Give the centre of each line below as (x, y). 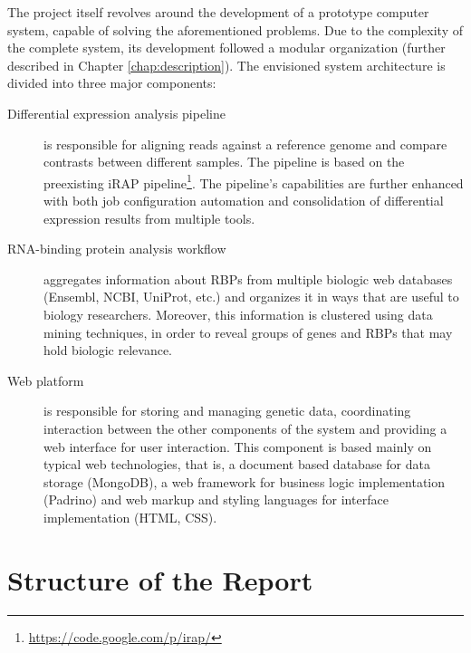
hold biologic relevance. (108, 350)
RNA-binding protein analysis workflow (117, 249)
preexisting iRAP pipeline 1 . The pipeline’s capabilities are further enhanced (254, 181)
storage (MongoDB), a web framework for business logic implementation (245, 481)
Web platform (46, 380)
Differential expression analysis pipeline (116, 113)
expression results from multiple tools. (149, 218)
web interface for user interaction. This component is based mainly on (238, 446)
